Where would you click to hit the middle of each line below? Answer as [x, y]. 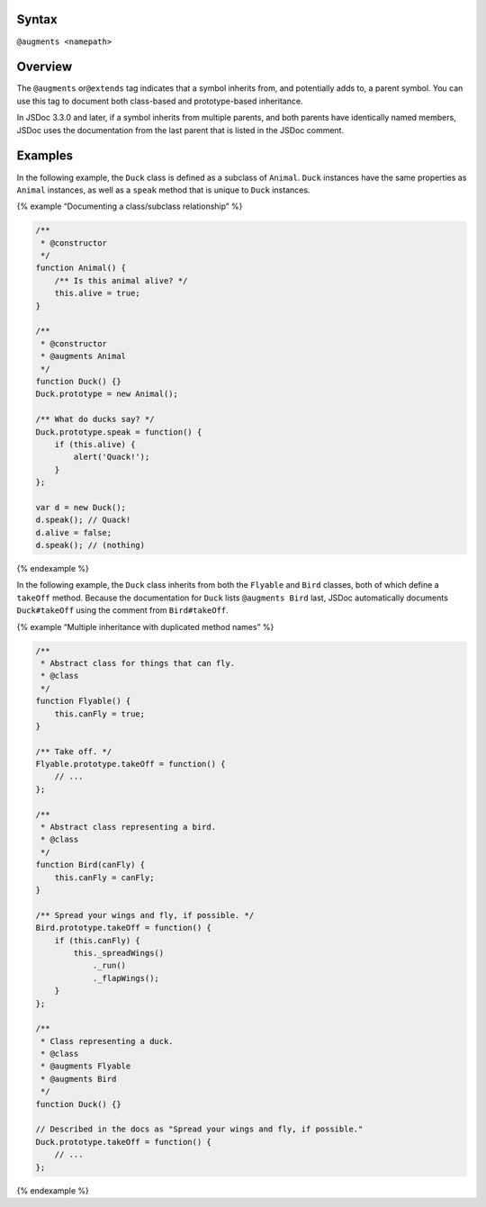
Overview [45, 67]
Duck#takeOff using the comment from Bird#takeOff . [122, 610]
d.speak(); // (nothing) [90, 545]
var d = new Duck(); [81, 507]
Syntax [37, 19]
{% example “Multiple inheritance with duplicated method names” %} [145, 626]
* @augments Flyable [86, 1066]
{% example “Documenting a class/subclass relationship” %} [130, 206]
